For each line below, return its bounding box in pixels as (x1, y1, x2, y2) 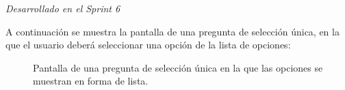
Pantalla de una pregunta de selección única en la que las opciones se (33, 60, 323, 74)
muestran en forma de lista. (33, 74, 149, 88)
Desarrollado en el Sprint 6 (5, 1, 120, 15)
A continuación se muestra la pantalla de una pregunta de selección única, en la (5, 24, 340, 38)
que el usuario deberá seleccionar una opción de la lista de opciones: (5, 37, 291, 52)
